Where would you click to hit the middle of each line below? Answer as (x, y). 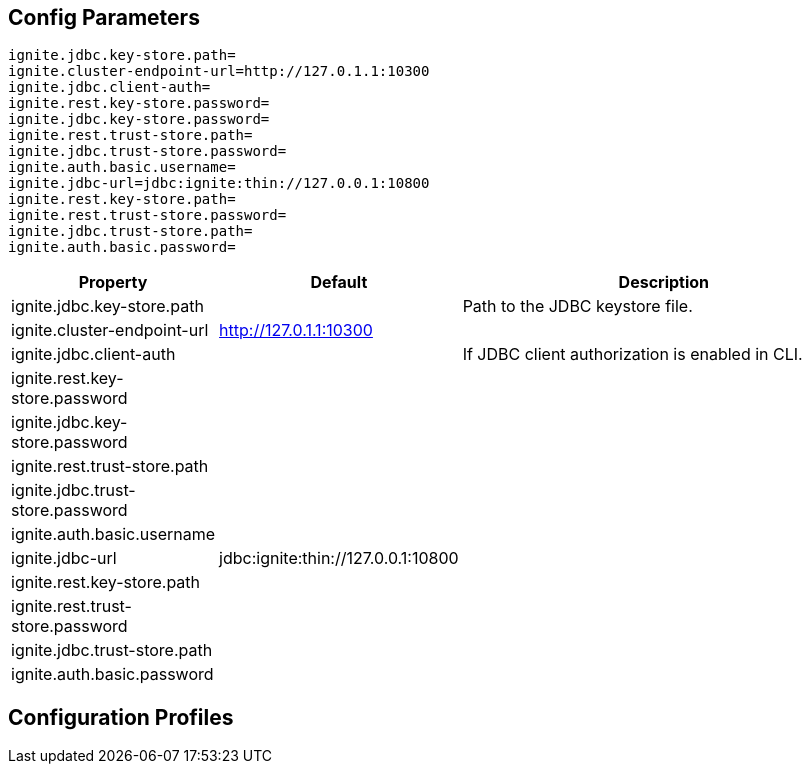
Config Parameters (104, 17)
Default (339, 282)
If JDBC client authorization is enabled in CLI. (632, 354)
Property (113, 282)
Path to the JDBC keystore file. (577, 306)
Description (664, 282)
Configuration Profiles (121, 717)
